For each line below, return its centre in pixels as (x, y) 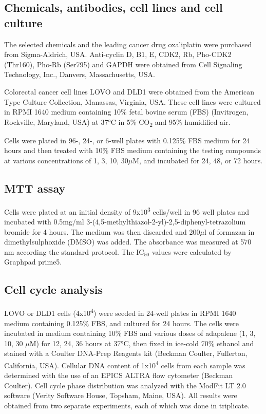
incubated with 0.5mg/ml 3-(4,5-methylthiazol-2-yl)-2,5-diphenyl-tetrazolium (125, 222)
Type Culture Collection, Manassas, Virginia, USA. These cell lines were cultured (132, 101)
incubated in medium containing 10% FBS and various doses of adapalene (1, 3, (130, 333)
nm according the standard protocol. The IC (74, 251)
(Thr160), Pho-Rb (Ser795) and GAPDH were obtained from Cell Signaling (123, 64)
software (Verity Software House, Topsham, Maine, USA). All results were (121, 395)
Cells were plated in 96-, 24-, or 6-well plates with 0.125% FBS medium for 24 (127, 140)
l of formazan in (229, 231)
